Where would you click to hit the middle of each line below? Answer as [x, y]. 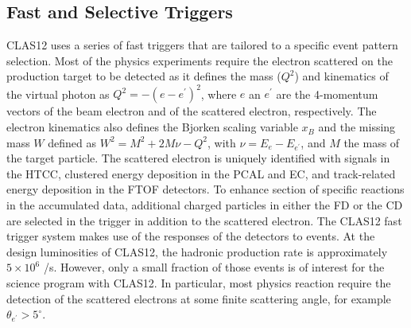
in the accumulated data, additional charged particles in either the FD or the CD [205, 205]
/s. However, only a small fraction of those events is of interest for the [214, 267]
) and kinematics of [341, 76]
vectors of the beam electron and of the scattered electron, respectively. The [192, 111]
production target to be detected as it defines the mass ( [144, 76]
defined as [72, 142]
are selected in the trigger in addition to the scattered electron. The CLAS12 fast [204, 220]
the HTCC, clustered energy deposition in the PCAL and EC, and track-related [201, 173]
